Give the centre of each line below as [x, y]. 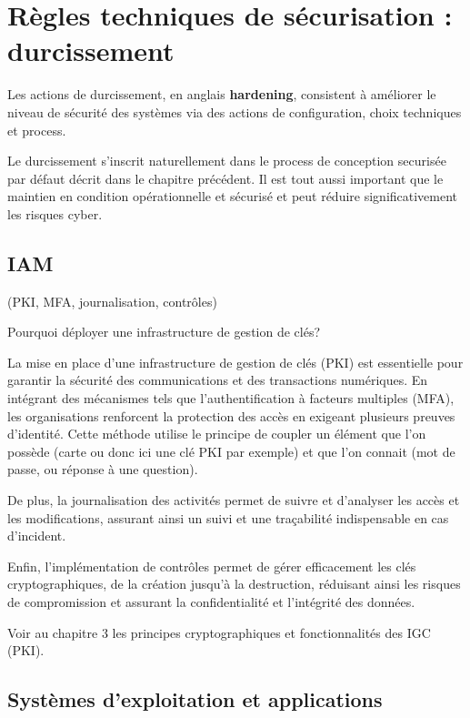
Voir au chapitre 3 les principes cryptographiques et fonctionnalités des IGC [219, 632]
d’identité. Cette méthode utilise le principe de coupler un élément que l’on [217, 434]
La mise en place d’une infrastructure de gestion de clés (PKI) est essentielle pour [235, 362]
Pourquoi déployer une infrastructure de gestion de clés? [164, 332]
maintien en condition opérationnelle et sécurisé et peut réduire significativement [233, 196]
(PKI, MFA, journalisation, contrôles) [112, 301]
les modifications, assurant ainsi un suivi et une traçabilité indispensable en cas [228, 517]
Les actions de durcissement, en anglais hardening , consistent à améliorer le [222, 94]
